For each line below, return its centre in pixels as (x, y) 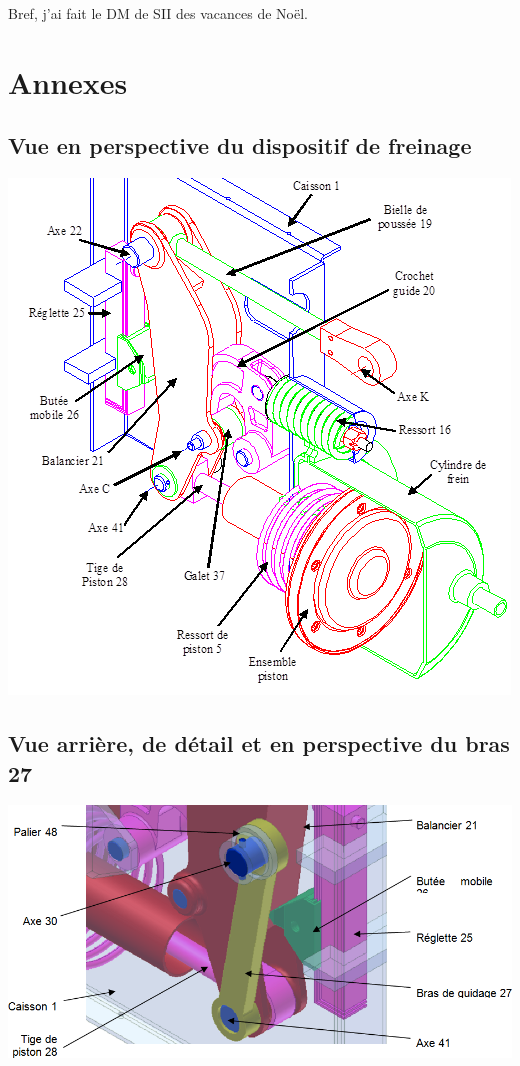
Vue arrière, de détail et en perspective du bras (259, 743)
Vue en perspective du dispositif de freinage (240, 145)
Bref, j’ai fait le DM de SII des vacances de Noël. (158, 13)
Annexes (68, 81)
